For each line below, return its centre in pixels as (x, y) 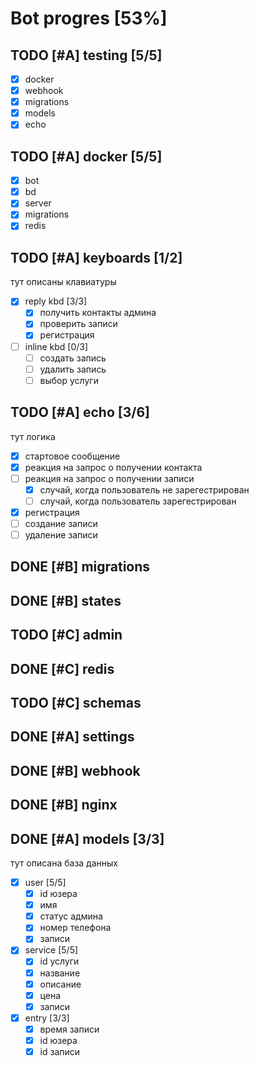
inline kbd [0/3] (56, 346)
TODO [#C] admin (66, 635)
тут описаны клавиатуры (63, 282)
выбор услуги (69, 380)
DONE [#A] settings (72, 737)
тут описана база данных (64, 863)
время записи (69, 1029)
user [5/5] (45, 882)
